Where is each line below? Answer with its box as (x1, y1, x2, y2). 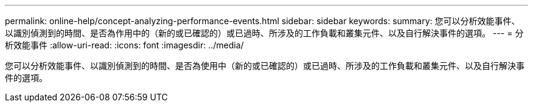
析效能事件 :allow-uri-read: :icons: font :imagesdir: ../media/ (5, 40, 244, 50)
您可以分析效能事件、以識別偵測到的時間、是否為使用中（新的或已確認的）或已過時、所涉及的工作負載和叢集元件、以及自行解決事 (5, 60, 524, 71)
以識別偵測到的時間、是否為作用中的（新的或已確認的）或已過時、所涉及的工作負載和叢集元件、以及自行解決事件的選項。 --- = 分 (5, 28, 524, 38)
